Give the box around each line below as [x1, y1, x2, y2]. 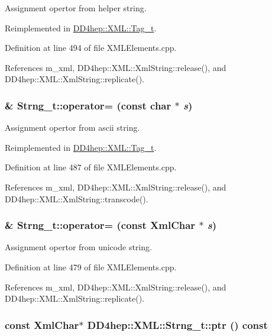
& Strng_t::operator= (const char [5, 98, 171, 112]
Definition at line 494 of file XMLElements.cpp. [5, 41, 177, 54]
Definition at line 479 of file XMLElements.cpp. [5, 260, 177, 273]
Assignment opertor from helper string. [5, 2, 147, 14]
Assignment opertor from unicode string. [5, 241, 152, 253]
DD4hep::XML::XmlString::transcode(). [5, 192, 148, 205]
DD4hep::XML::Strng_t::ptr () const [87, 317, 268, 332]
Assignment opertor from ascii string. [5, 121, 140, 134]
